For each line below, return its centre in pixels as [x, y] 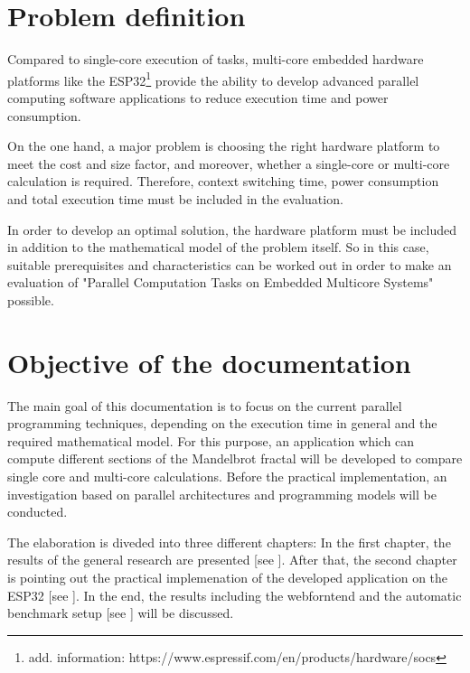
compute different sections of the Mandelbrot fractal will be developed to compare [235, 458]
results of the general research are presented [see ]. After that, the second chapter [232, 560]
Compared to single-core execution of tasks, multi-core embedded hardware [216, 59]
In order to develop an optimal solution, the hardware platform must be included [232, 229]
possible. [31, 299]
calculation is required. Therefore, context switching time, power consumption [223, 181]
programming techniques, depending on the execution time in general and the [222, 423]
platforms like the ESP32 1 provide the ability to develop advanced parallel [213, 79]
